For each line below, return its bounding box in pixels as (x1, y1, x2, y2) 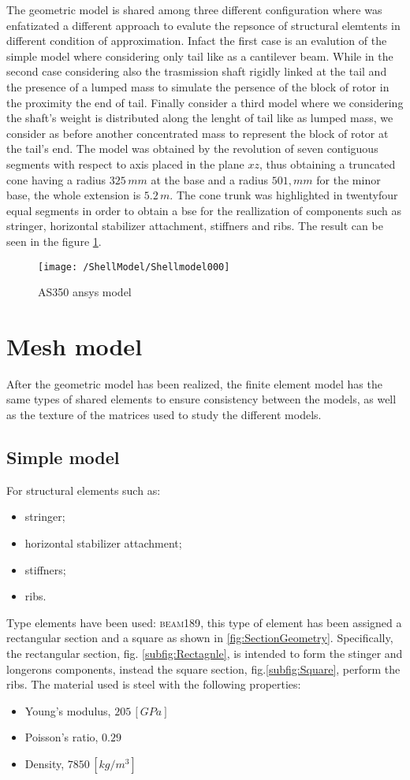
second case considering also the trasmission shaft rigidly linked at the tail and (6, 63, 387, 80)
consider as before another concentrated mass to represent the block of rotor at (6, 124, 389, 141)
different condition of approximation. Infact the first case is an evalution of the (6, 32, 387, 49)
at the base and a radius (151, 171, 269, 188)
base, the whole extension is (6, 187, 141, 203)
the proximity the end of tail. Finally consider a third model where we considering (6, 94, 404, 110)
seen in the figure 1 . (6, 232, 102, 249)
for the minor (316, 171, 381, 188)
